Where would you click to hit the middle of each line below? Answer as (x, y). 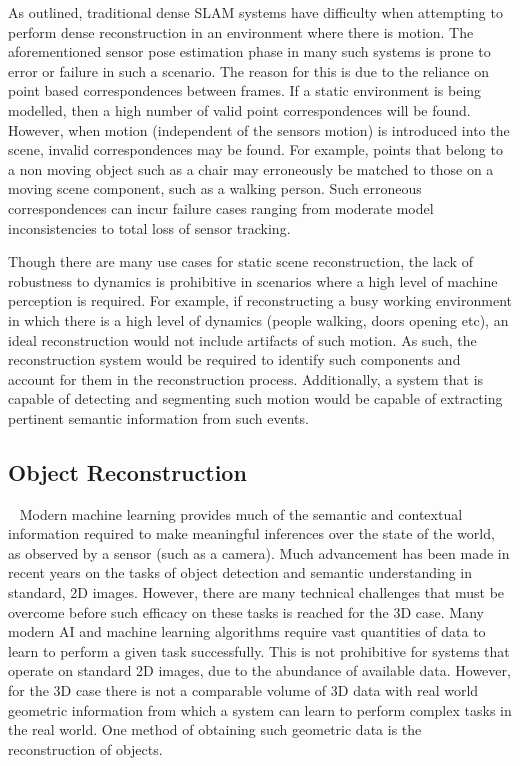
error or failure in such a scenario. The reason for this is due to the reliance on (248, 70)
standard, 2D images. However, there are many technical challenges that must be (256, 592)
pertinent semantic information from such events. (158, 417)
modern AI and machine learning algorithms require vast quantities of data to (247, 631)
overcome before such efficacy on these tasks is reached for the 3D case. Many (246, 611)
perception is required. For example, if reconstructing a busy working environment (260, 300)
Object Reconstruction (127, 471)
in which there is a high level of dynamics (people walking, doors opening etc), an (258, 319)
